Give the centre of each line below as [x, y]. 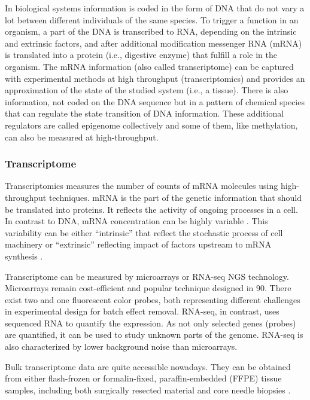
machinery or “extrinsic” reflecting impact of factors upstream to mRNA [138, 244]
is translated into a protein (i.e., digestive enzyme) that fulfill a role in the [141, 55]
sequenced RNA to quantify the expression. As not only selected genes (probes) [151, 323]
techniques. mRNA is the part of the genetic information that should [175, 197]
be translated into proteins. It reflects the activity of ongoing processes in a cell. [151, 209]
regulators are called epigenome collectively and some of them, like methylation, [151, 125]
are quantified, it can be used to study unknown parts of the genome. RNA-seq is [154, 335]
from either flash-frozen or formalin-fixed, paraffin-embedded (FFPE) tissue [143, 378]
